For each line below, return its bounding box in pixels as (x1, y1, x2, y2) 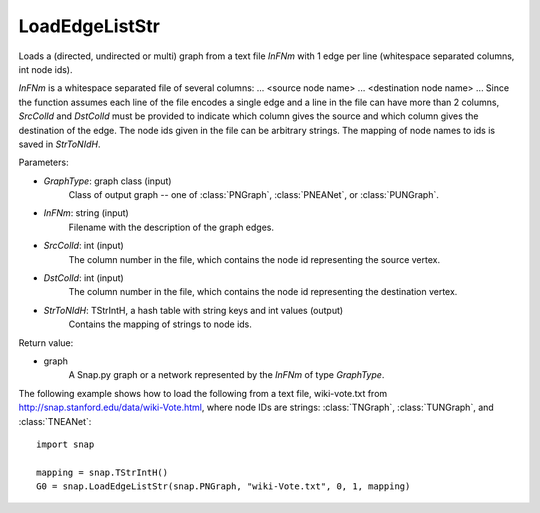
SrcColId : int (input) (43, 240, 124, 252)
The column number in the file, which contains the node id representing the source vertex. (68, 253, 440, 265)
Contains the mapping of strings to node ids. (68, 318, 252, 330)
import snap (36, 438, 95, 450)
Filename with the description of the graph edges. (68, 221, 275, 233)
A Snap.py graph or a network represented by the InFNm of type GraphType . (68, 369, 385, 381)
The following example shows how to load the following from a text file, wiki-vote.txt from (18, 387, 388, 399)
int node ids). (18, 63, 74, 75)
